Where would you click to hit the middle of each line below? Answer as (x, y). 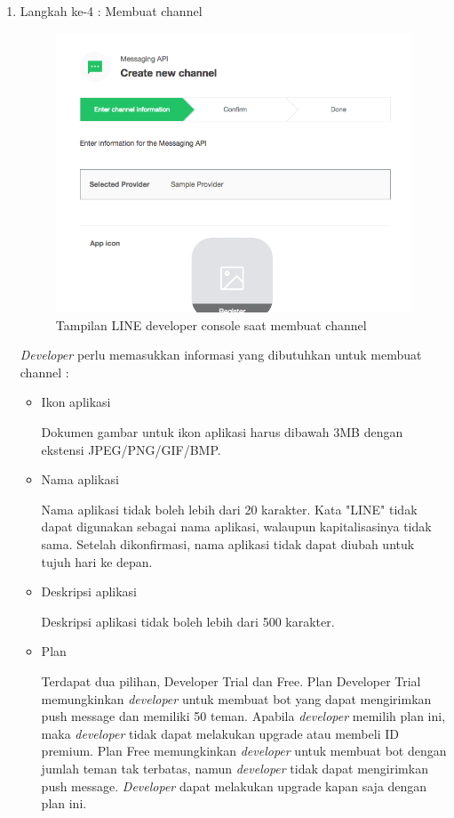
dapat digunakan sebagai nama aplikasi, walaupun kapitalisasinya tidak (236, 526)
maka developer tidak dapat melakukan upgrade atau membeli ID (220, 733)
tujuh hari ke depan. (97, 561)
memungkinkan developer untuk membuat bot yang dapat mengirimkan (236, 698)
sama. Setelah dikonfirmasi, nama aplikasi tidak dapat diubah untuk (228, 543)
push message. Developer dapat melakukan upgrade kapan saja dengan (234, 786)
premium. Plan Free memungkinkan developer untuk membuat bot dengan (244, 751)
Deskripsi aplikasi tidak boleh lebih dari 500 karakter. (188, 621)
